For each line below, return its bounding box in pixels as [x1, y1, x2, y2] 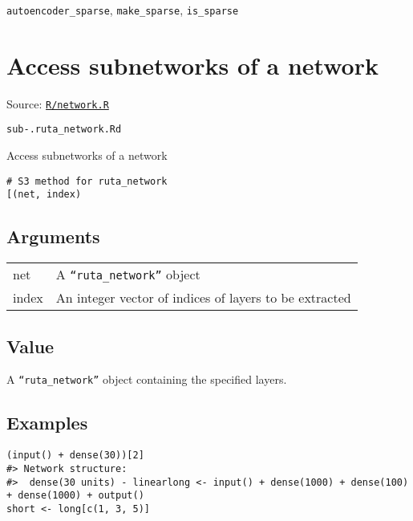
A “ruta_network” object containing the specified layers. [6, 371, 287, 388]
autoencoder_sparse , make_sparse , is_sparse [6, 2, 239, 18]
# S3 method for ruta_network [6, 175, 168, 187]
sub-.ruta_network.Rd [6, 124, 122, 136]
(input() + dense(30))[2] [6, 450, 144, 462]
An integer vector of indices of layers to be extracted [55, 288, 351, 307]
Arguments [6, 224, 100, 249]
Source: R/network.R [6, 95, 109, 112]
